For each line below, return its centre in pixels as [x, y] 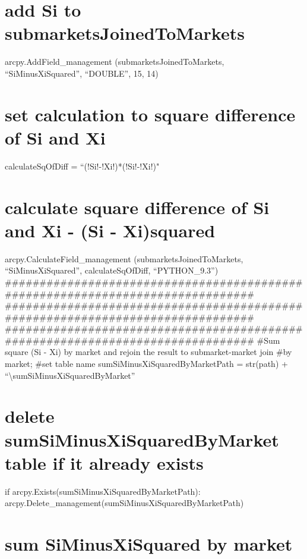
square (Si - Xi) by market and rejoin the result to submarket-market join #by [148, 352]
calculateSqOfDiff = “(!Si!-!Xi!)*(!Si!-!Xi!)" [82, 166]
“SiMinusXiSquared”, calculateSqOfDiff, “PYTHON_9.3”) [112, 270]
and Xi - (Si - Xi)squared [110, 230]
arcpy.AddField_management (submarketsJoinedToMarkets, [115, 62]
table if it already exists [104, 462]
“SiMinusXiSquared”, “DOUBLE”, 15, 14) [82, 73]
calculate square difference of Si [137, 207]
